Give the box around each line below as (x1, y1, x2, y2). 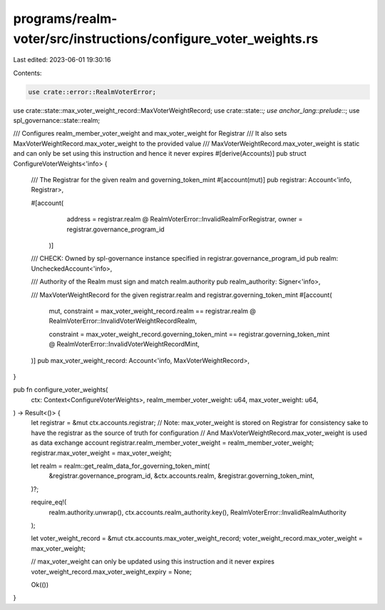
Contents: (13, 69, 42, 77)
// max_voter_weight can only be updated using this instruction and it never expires (31, 557, 274, 566)
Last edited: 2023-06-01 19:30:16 (13, 56, 111, 64)
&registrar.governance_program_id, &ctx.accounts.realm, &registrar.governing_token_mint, (48, 471, 315, 480)
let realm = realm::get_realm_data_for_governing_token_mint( (31, 461, 210, 471)
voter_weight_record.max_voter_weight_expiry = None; (31, 567, 192, 576)
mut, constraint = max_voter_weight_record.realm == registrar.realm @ (48, 306, 257, 315)
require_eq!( (31, 498, 67, 506)
